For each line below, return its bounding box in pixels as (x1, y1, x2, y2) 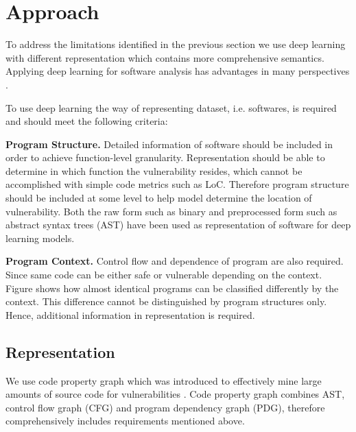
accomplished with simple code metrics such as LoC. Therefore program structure (5, 177, 349, 191)
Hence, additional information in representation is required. (5, 307, 255, 322)
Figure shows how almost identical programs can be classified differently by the (5, 280, 339, 295)
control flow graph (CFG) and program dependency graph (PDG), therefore (5, 400, 325, 414)
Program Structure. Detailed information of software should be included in (5, 136, 333, 151)
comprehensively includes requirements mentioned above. (5, 413, 245, 428)
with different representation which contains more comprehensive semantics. (5, 50, 324, 64)
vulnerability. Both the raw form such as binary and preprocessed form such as (5, 204, 337, 218)
